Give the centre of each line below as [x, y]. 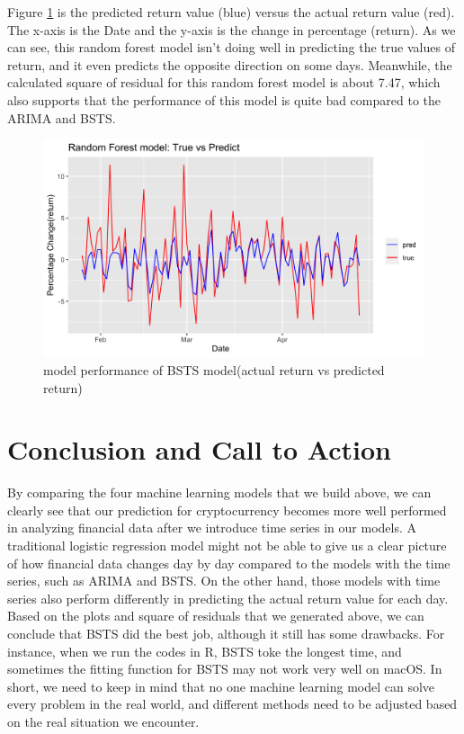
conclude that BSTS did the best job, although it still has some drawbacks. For [226, 634]
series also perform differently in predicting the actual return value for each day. [228, 598]
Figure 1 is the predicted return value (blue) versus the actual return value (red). [231, 12]
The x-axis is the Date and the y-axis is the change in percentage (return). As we [232, 29]
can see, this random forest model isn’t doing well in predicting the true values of [231, 47]
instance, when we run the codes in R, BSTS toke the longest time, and [205, 651]
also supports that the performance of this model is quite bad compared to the [224, 99]
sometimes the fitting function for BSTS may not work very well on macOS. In [225, 669]
